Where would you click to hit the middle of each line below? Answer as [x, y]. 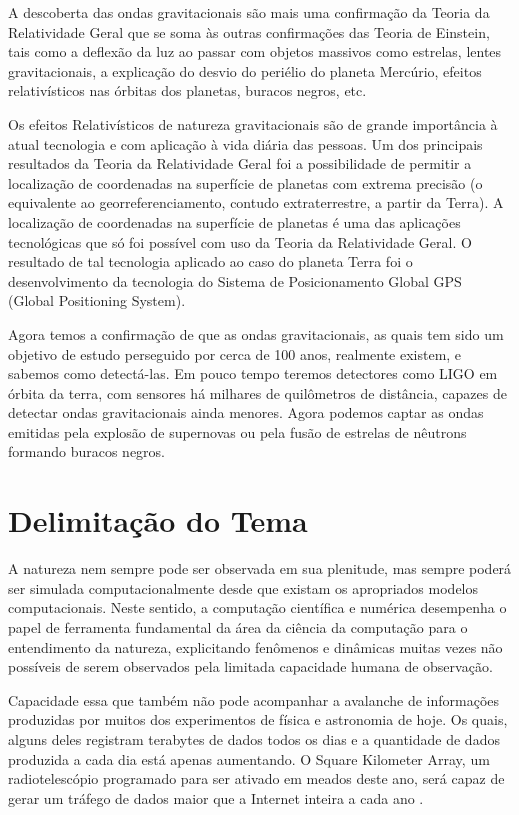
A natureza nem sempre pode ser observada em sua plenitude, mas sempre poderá [260, 568]
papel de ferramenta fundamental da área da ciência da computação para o [238, 626]
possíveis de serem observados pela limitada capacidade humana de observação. [250, 666]
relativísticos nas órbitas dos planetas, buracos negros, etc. [187, 90]
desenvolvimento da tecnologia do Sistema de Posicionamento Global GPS [235, 280]
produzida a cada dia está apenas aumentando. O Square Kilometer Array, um [249, 758]
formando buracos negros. [87, 451]
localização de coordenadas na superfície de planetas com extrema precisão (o [245, 182]
